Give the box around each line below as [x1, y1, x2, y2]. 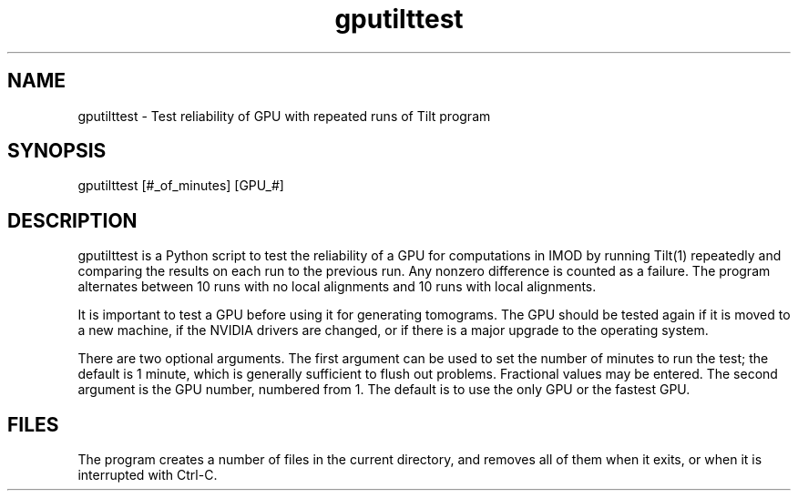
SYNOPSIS [7, 139, 107, 163]
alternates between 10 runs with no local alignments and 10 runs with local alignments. [77, 279, 597, 295]
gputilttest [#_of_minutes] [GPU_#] [77, 178, 284, 194]
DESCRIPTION [7, 208, 138, 232]
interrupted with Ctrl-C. [77, 467, 218, 483]
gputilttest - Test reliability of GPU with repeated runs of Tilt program [77, 107, 491, 124]
